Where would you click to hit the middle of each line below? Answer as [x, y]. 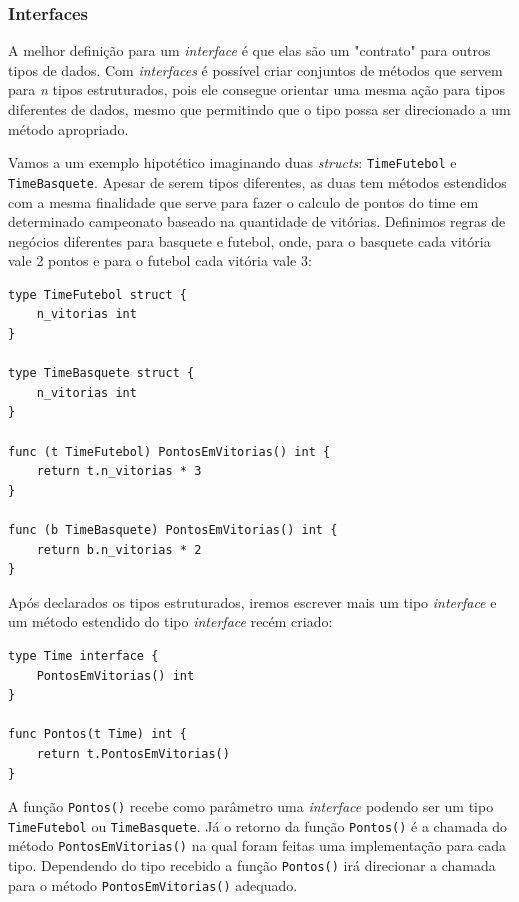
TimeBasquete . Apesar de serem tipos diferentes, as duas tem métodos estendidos [257, 181]
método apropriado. [68, 128]
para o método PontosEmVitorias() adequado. [153, 884]
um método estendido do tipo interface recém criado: [170, 621]
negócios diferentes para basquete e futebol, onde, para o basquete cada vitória [249, 240]
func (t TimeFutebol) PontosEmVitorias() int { [169, 451]
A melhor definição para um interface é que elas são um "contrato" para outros [249, 50]
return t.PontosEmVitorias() [133, 753]
